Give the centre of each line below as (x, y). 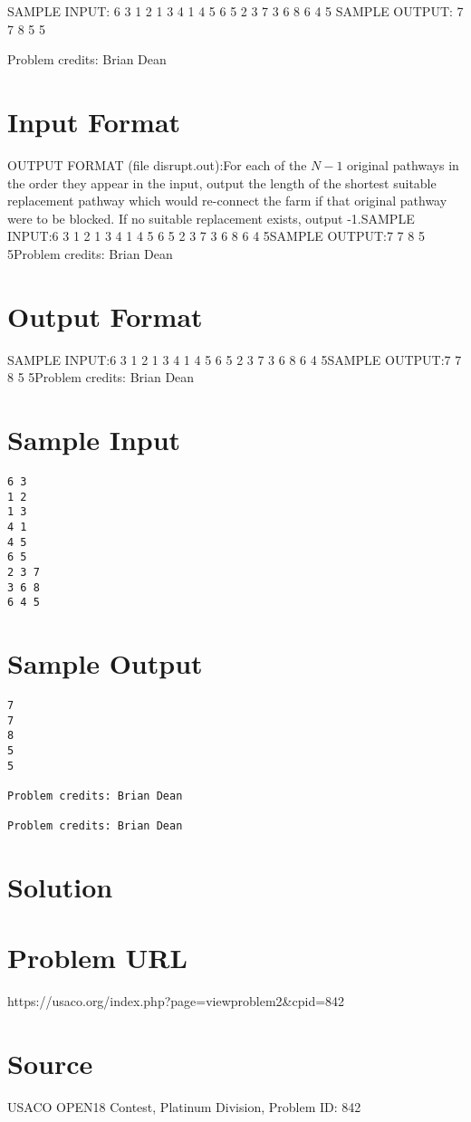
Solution (60, 887)
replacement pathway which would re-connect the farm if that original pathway (227, 201)
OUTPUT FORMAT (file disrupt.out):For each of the (157, 164)
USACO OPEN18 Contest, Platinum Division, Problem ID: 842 (184, 1107)
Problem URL (97, 958)
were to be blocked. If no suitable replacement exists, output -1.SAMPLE (211, 218)
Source (50, 1064)
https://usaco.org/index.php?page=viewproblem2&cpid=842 (176, 1001)
